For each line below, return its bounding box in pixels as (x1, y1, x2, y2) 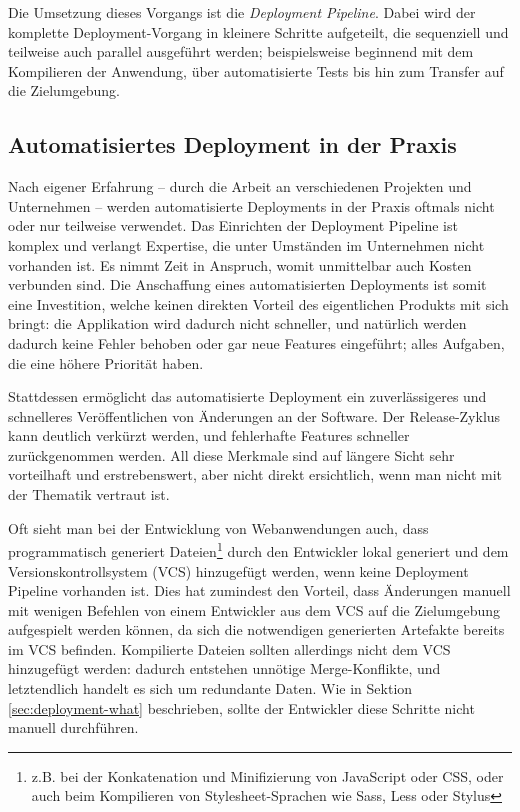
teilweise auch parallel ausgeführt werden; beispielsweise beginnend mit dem (8, 41, 474, 62)
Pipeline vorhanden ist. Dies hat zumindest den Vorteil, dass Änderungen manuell (8, 580, 511, 601)
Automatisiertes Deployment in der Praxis (8, 129, 457, 160)
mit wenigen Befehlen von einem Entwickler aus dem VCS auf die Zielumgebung (8, 599, 501, 620)
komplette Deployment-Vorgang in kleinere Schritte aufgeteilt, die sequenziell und (8, 21, 509, 42)
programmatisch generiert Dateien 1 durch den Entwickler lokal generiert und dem (8, 538, 509, 561)
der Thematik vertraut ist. (8, 484, 170, 505)
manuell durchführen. (8, 717, 139, 738)
